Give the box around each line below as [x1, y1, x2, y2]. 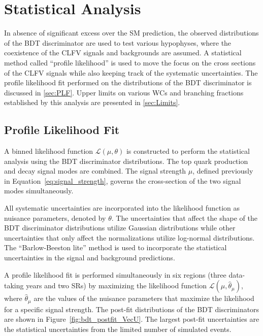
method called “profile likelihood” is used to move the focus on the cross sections [4, 57, 256, 68]
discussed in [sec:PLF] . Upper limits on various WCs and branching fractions [4, 87, 244, 97]
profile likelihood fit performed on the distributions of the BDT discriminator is [4, 77, 252, 88]
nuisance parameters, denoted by [4, 212, 106, 223]
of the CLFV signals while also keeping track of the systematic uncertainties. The [4, 67, 258, 78]
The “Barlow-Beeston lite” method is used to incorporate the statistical [4, 242, 227, 253]
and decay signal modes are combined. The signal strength [4, 165, 186, 176]
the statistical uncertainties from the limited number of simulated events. [4, 323, 232, 334]
